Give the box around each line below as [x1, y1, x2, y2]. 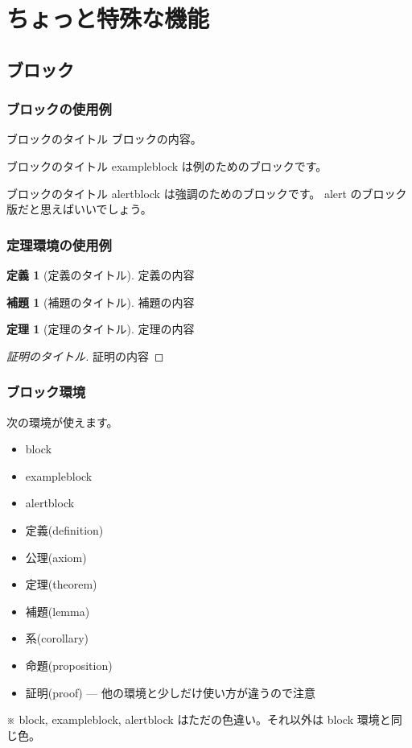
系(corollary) [25, 630, 89, 647]
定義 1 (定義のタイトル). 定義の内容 [6, 266, 195, 283]
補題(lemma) [25, 602, 90, 619]
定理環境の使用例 [6, 234, 112, 254]
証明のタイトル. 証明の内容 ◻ [6, 347, 164, 364]
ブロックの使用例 [6, 99, 112, 119]
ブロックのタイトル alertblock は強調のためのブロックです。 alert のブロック [6, 184, 407, 201]
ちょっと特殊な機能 [6, 2, 210, 35]
